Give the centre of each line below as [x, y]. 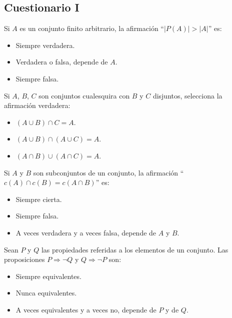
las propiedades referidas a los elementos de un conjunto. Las [135, 249]
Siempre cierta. [39, 199]
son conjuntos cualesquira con [84, 95]
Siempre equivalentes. [48, 276]
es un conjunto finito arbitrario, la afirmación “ [92, 28]
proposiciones [24, 259]
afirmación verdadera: [37, 105]
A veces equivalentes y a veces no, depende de [86, 309]
